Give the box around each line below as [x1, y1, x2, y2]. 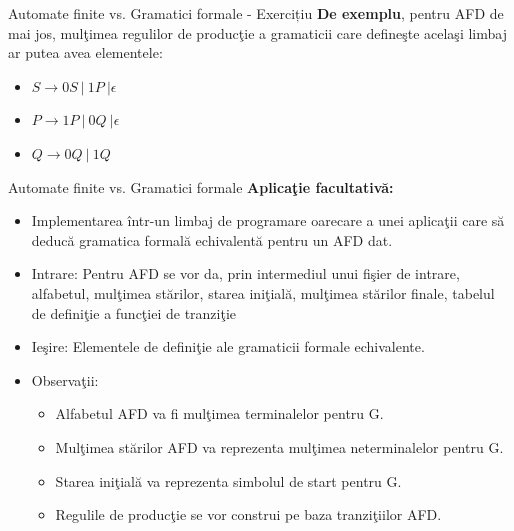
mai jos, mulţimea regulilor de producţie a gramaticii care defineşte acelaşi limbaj [8, 22, 507, 43]
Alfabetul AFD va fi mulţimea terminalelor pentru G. [55, 403, 384, 424]
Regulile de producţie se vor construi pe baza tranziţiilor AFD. [55, 504, 442, 525]
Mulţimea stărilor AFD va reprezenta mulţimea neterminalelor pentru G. [55, 436, 504, 457]
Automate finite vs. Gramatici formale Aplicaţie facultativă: [8, 176, 394, 197]
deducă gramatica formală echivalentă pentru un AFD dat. [31, 229, 393, 250]
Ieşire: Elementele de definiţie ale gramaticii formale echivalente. [31, 336, 425, 357]
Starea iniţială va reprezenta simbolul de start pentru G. [55, 470, 402, 491]
